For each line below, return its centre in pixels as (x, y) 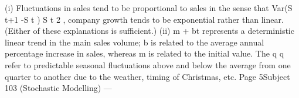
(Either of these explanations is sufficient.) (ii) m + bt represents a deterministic (149, 31)
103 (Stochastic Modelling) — (58, 88)
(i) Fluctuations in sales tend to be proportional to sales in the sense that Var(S (149, 8)
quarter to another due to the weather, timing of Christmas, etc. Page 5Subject (147, 76)
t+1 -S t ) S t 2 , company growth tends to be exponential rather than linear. (144, 19)
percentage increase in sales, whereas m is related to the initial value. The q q (145, 53)
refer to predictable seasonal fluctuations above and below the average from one (148, 64)
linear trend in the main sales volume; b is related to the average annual (135, 42)
